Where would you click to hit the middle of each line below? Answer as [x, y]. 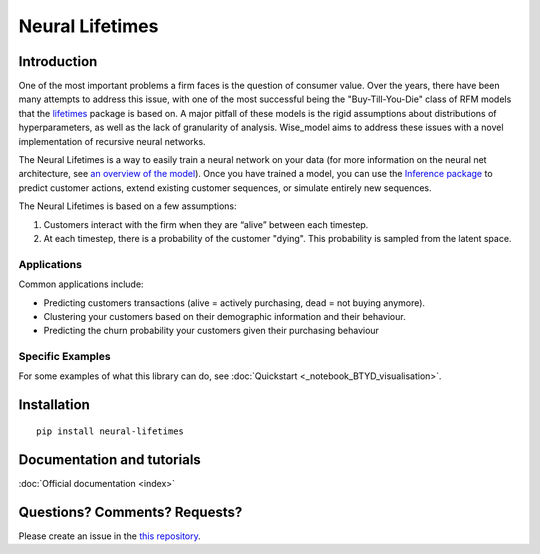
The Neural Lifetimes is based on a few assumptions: [127, 206]
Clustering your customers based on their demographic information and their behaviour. [224, 316]
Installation [54, 405]
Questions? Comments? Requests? [130, 511]
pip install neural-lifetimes [110, 431]
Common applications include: [81, 284]
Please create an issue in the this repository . [110, 536]
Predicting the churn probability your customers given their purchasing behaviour [211, 331]
